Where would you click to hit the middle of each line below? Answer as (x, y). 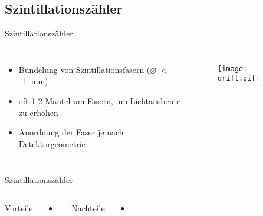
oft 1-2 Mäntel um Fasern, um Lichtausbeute (100, 100)
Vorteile (19, 207)
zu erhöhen (38, 112)
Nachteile (88, 207)
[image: (233, 69)
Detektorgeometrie (52, 143)
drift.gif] (239, 79)
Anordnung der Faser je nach (71, 132)
